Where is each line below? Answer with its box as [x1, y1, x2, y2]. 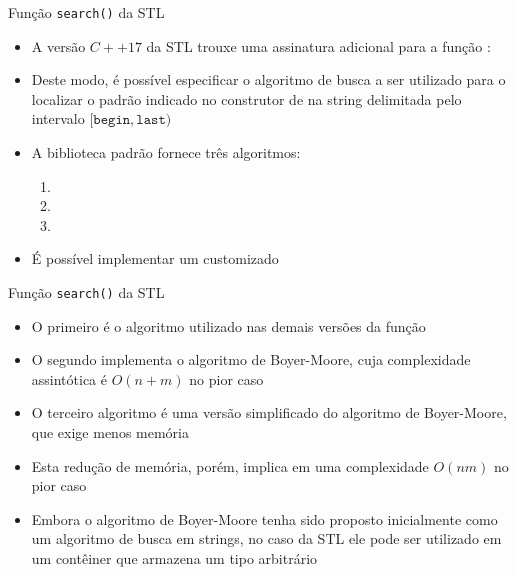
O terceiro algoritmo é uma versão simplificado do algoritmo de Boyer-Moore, [31, 402, 507, 423]
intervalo [31, 108, 85, 129]
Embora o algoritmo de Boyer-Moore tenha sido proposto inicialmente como [31, 508, 498, 529]
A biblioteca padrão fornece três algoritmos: [31, 142, 301, 163]
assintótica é [31, 368, 107, 389]
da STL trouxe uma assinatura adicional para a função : [146, 35, 491, 56]
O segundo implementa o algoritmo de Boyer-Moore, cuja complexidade [31, 349, 471, 370]
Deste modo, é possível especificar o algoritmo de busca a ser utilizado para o [31, 69, 506, 90]
